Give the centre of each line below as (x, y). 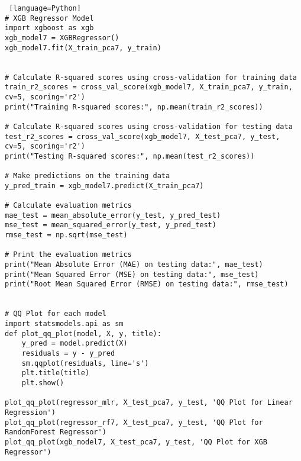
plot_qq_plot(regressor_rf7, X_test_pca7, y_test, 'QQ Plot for (134, 422)
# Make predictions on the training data (88, 176)
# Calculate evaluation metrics (68, 206)
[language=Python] (45, 8)
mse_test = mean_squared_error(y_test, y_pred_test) (111, 225)
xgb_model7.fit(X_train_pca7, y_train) (83, 48)
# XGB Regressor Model (49, 18)
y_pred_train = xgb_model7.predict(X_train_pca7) (104, 186)
